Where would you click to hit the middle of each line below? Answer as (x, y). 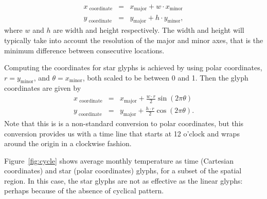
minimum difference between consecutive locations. (84, 50)
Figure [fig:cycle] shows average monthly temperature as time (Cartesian (119, 160)
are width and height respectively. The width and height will (149, 30)
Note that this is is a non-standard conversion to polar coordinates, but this (124, 123)
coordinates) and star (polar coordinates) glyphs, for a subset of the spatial (123, 171)
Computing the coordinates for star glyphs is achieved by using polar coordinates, (133, 67)
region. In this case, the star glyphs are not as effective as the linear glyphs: (123, 180)
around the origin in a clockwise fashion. (68, 143)
